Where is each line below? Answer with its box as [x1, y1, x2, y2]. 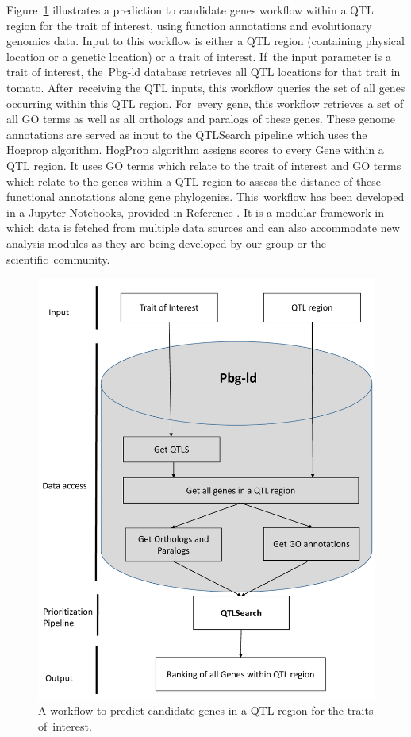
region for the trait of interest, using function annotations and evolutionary [6, 17, 372, 33]
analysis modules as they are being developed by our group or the [6, 234, 326, 251]
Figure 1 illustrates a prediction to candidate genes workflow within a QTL [6, 2, 374, 17]
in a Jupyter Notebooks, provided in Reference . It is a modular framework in [6, 203, 385, 220]
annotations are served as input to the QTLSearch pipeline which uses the [6, 125, 367, 142]
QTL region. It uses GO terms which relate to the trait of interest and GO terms [6, 156, 401, 173]
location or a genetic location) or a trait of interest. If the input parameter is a [6, 48, 391, 64]
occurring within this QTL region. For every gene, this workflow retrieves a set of [6, 95, 404, 111]
